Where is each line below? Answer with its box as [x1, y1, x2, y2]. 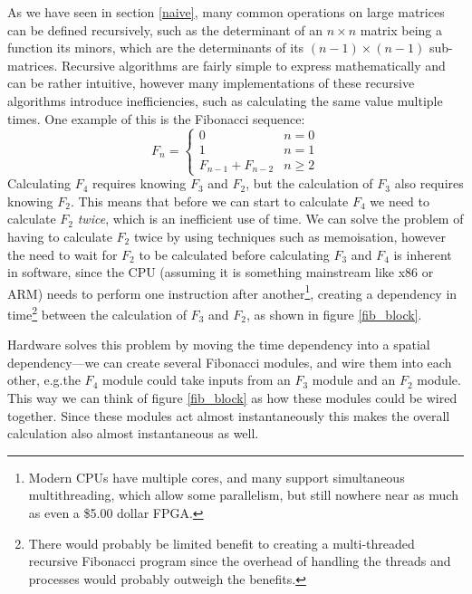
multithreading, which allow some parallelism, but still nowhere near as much [28, 485, 458, 504]
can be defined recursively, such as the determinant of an [7, 20, 323, 39]
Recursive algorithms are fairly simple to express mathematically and [61, 55, 446, 74]
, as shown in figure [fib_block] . [246, 304, 422, 323]
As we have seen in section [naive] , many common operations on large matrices [7, 3, 445, 21]
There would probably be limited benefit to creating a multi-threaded [28, 533, 415, 552]
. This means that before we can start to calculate [70, 191, 349, 210]
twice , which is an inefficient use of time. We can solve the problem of [77, 209, 464, 228]
